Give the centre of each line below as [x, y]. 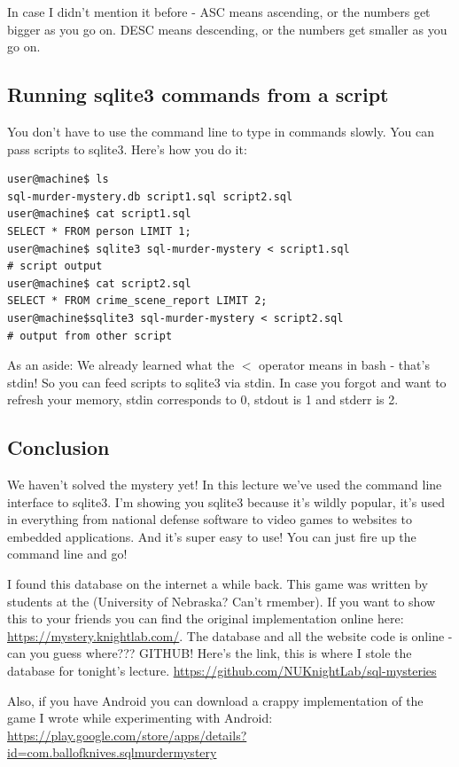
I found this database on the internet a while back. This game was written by [218, 584]
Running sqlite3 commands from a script [198, 94]
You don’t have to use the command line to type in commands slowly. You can [221, 131]
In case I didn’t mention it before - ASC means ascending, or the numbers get [219, 12]
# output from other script [90, 336]
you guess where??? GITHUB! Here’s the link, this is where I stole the [221, 653]
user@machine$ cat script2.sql [99, 283]
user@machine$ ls [58, 180]
